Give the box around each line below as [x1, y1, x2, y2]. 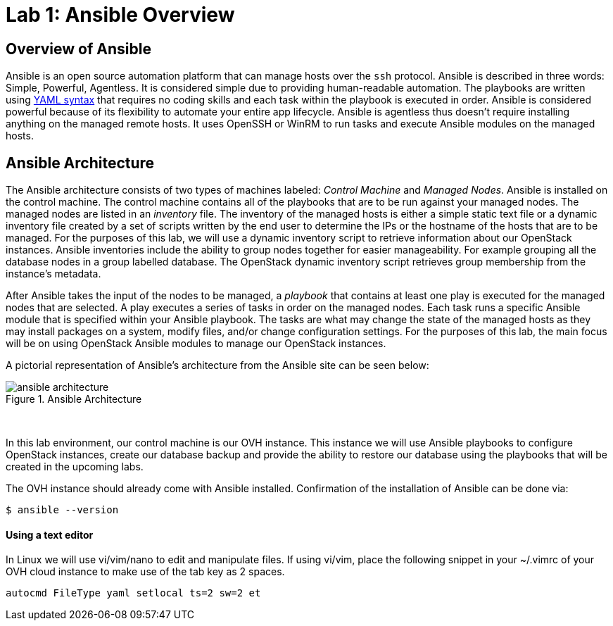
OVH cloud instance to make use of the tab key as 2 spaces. [6, 565, 285, 578]
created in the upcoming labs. [6, 461, 144, 473]
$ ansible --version [6, 504, 119, 516]
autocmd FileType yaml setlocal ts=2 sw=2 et [6, 587, 261, 599]
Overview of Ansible [6, 39, 151, 58]
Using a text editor [6, 528, 94, 541]
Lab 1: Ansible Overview [6, 3, 235, 27]
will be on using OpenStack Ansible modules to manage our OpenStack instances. [6, 337, 386, 350]
